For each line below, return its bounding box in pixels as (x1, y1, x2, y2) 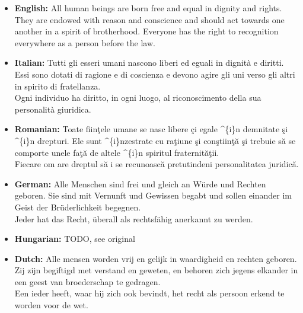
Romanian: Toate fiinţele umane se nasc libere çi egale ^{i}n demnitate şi (14, 123, 288, 135)
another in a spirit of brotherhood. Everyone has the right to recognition (14, 25, 279, 37)
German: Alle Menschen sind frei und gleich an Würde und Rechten (14, 177, 266, 190)
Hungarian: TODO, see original (14, 232, 135, 245)
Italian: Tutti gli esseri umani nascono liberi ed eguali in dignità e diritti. (14, 56, 284, 69)
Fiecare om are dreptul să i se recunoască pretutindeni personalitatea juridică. (14, 158, 299, 170)
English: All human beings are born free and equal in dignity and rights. (14, 2, 282, 14)
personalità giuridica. (14, 103, 91, 115)
